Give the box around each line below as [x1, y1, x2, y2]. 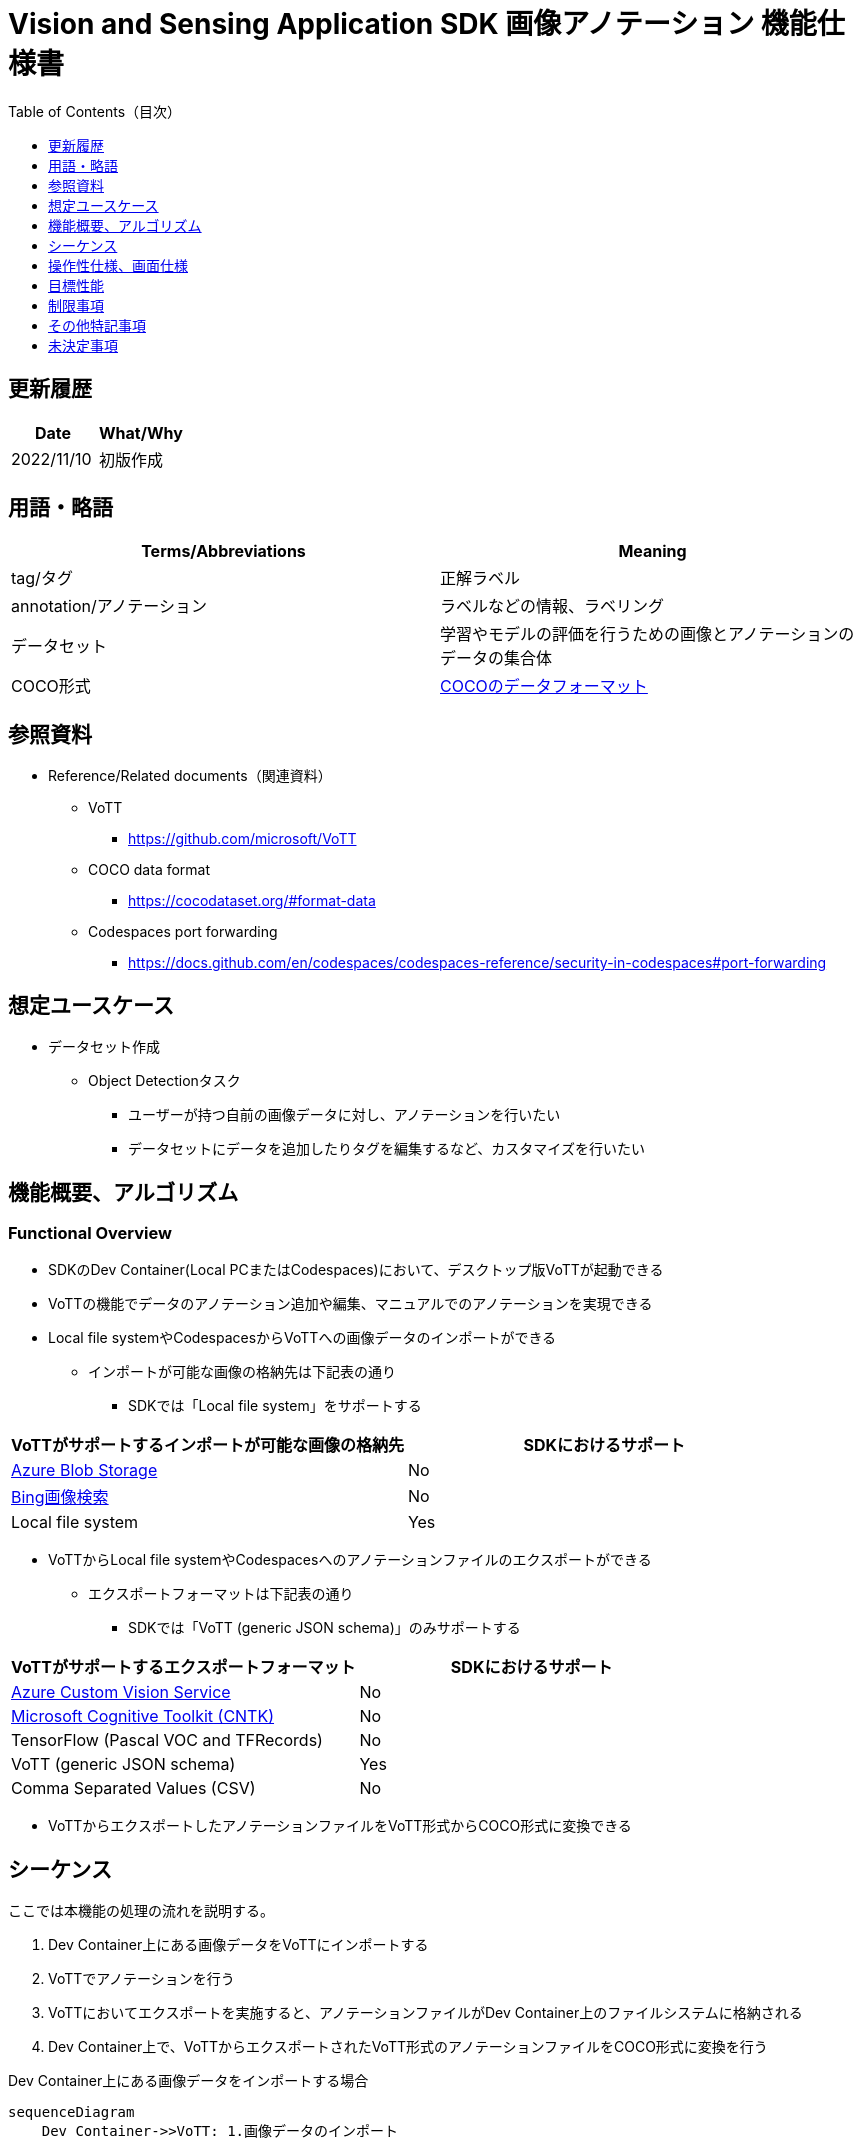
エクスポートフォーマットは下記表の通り [88, 1585, 354, 1603]
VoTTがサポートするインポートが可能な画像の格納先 [11, 1435, 404, 1456]
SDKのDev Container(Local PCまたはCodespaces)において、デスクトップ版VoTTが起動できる [48, 1261, 664, 1279]
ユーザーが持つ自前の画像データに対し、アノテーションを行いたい [128, 1106, 561, 1124]
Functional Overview [8, 1222, 172, 1243]
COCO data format [88, 861, 211, 879]
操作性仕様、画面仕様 [48, 256, 188, 274]
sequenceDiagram [8, 2104, 135, 2121]
